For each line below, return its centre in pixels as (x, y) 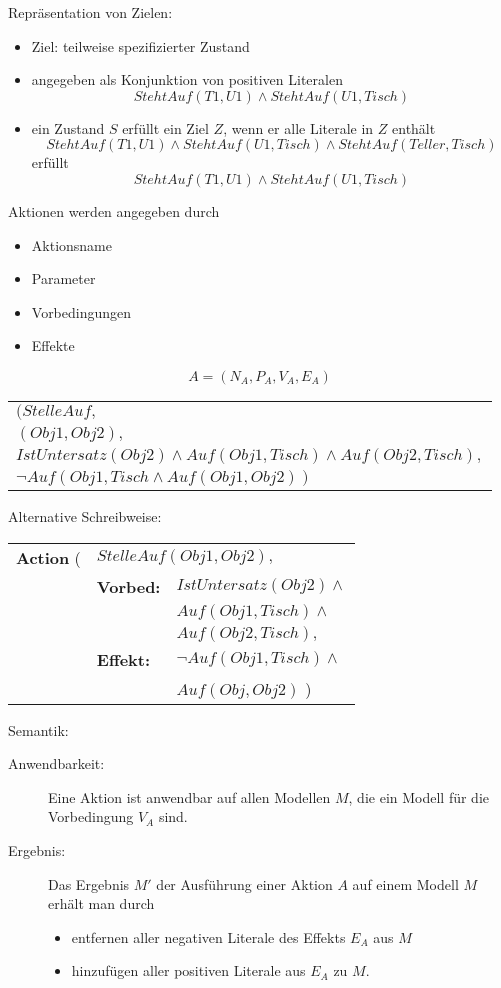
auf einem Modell (405, 883)
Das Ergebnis (89, 883)
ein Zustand (68, 127)
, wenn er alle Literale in (298, 127)
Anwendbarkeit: (56, 763)
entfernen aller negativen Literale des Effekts (208, 936)
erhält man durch (101, 903)
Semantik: (38, 729)
